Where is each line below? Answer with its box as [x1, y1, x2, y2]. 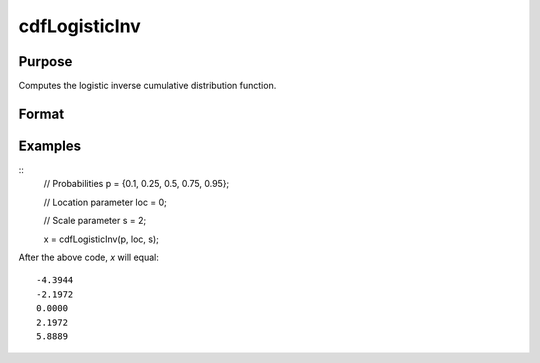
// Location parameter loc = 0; [43, 196, 167, 208]
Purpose [18, 53, 73, 70]
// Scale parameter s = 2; [43, 215, 147, 227]
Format [18, 105, 65, 122]
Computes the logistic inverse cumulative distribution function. [18, 80, 277, 92]
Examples [18, 137, 82, 154]
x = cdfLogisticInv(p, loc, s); [43, 233, 159, 245]
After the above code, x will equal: [18, 251, 159, 263]
